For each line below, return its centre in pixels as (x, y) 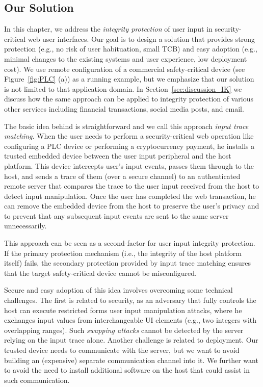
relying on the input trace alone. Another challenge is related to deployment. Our (131, 340)
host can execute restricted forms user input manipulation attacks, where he (123, 310)
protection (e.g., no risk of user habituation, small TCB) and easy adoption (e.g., (131, 49)
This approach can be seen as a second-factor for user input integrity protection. (130, 243)
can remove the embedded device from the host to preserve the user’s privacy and (132, 206)
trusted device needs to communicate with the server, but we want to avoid (122, 350)
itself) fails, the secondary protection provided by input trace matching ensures (127, 263)
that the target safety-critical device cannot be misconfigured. (100, 273)
